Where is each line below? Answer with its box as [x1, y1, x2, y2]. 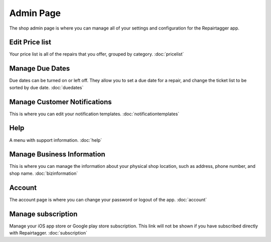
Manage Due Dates [9, 64, 70, 73]
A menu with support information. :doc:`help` [9, 137, 102, 143]
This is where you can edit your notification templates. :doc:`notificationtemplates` [9, 111, 180, 117]
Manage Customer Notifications [9, 98, 112, 106]
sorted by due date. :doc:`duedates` [9, 84, 84, 90]
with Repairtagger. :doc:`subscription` [9, 230, 87, 236]
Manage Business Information [9, 150, 105, 159]
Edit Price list [9, 38, 51, 47]
